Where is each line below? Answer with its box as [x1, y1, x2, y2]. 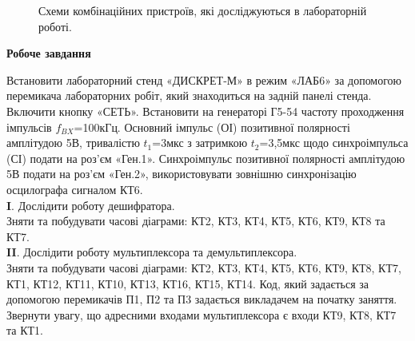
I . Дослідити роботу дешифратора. [6, 196, 175, 213]
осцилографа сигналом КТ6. [6, 180, 143, 197]
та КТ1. [6, 322, 43, 339]
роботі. [38, 18, 72, 34]
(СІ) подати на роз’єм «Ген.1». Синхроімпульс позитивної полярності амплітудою [6, 149, 405, 166]
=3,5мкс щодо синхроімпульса [259, 134, 409, 151]
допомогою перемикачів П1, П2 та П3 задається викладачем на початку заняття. [6, 291, 397, 307]
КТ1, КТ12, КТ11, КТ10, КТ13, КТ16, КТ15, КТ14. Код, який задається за [6, 275, 369, 291]
